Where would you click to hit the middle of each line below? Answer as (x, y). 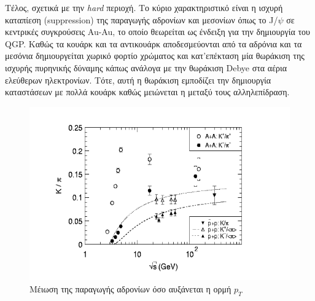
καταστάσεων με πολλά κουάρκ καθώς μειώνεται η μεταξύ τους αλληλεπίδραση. (147, 92)
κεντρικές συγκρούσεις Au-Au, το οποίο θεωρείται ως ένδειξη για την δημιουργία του (158, 32)
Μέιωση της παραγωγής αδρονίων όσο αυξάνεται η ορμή (130, 288)
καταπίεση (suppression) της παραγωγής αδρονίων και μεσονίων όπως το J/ (142, 19)
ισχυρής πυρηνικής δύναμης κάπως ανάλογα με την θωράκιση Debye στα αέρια (146, 67)
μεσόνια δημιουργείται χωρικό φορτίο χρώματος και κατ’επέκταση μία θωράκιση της (155, 56)
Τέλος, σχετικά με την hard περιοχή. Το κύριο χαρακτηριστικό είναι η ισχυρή (144, 7)
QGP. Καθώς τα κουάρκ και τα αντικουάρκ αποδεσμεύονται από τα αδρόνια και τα (154, 43)
